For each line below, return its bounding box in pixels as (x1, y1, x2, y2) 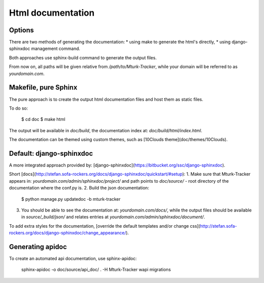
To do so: (9, 105, 28, 111)
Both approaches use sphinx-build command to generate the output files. (9, 54, 157, 61)
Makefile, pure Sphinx (9, 83, 78, 92)
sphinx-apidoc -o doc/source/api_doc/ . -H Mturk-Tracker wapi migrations (21, 267, 171, 273)
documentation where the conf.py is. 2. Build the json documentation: (9, 185, 149, 191)
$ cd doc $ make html (21, 117, 66, 122)
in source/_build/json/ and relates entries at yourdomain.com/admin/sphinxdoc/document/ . (21, 214, 205, 220)
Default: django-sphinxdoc (9, 149, 93, 158)
